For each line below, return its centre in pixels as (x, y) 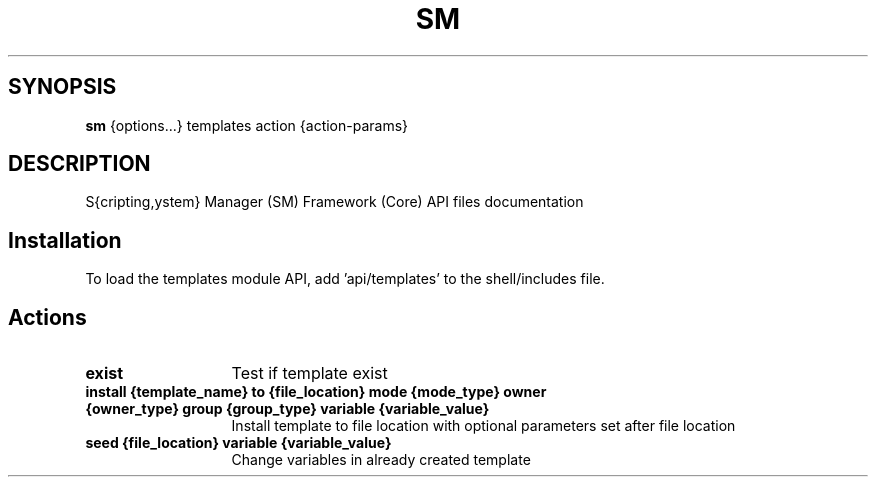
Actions (47, 317)
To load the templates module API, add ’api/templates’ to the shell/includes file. (345, 279)
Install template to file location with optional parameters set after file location (483, 426)
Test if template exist (309, 373)
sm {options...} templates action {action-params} (247, 125)
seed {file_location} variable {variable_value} (238, 443)
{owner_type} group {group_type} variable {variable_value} (287, 409)
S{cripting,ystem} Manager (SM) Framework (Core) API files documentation (334, 202)
